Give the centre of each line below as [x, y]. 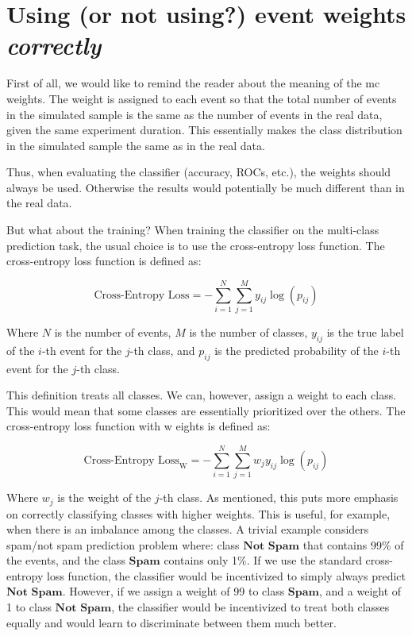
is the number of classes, [248, 331]
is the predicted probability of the [296, 350]
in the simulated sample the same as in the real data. [136, 145]
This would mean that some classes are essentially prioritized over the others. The [206, 410]
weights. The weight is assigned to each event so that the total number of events [202, 98]
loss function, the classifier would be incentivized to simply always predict [226, 575]
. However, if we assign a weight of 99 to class [173, 591]
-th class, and [162, 350]
